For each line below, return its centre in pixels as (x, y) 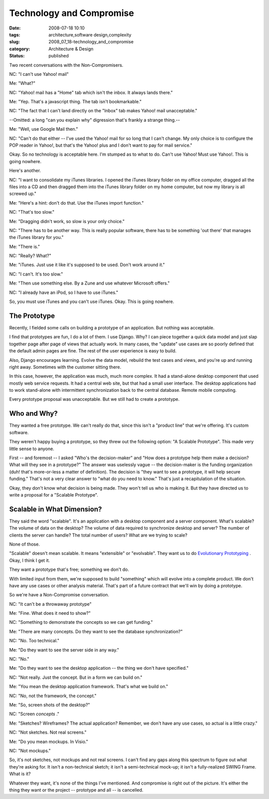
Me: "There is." (25, 247)
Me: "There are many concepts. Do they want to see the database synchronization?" (96, 631)
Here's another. (25, 171)
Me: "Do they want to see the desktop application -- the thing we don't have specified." (99, 668)
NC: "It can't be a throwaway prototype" (51, 604)
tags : (15, 34)
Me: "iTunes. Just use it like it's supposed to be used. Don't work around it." (87, 265)
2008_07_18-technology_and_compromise (91, 42)
